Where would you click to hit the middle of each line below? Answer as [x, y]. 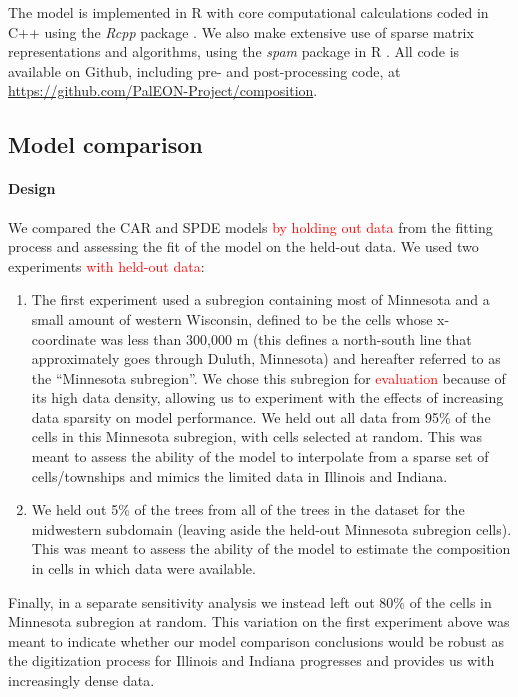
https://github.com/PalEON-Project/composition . [163, 90]
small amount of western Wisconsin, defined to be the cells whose [232, 318]
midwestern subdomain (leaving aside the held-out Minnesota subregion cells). [271, 528]
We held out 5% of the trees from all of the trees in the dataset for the [248, 509]
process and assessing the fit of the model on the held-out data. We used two [243, 246]
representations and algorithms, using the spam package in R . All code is [234, 51]
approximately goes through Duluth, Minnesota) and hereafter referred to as [266, 358]
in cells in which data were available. [143, 568]
